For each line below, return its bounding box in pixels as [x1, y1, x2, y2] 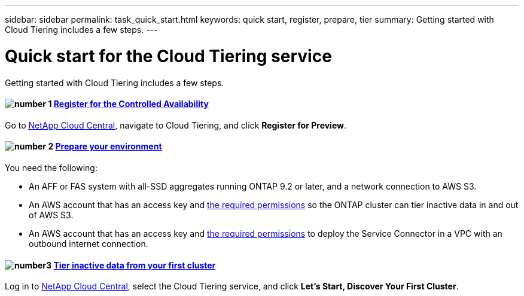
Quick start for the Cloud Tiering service [5, 45, 332, 66]
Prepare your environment [55, 141, 162, 152]
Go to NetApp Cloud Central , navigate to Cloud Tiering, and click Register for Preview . [5, 120, 347, 130]
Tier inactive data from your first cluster [53, 260, 216, 270]
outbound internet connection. [29, 238, 148, 249]
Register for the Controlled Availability [53, 99, 209, 109]
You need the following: [5, 162, 98, 173]
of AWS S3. [29, 209, 74, 220]
